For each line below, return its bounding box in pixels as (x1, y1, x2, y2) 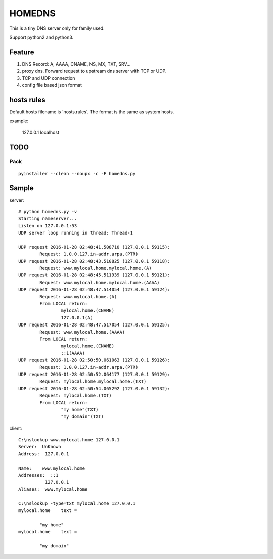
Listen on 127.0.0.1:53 (18, 223, 77, 228)
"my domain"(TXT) (61, 414, 104, 420)
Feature (9, 48, 34, 56)
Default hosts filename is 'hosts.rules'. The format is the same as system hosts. (9, 109, 174, 115)
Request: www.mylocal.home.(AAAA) (39, 329, 125, 335)
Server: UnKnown (18, 444, 61, 450)
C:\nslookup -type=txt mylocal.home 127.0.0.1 (18, 500, 136, 506)
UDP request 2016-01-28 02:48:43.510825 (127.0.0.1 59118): (18, 258, 170, 264)
